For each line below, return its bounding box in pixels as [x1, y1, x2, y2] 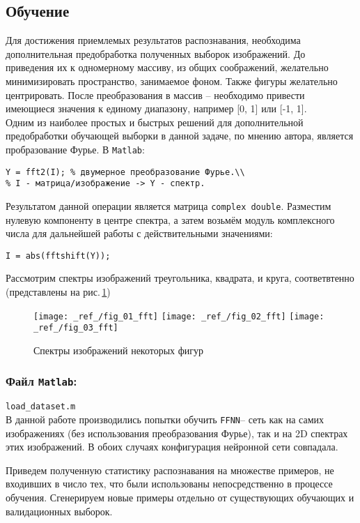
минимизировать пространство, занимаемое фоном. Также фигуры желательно [6, 73, 338, 88]
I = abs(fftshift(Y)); [6, 250, 111, 261]
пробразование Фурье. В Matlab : [6, 142, 145, 156]
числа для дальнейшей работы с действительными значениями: [6, 226, 273, 241]
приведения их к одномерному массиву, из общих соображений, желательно [6, 60, 329, 75]
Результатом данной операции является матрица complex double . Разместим [6, 198, 331, 213]
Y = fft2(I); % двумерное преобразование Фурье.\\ [6, 167, 245, 177]
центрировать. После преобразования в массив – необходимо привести [6, 87, 305, 102]
